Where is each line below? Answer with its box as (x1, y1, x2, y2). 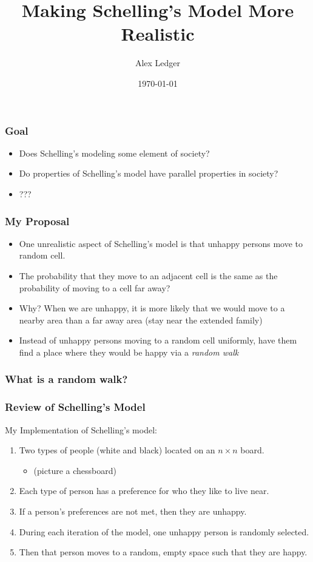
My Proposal (5, 213, 70, 228)
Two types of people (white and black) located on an (19, 444, 215, 456)
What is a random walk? (5, 371, 128, 387)
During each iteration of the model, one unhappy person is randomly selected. (19, 525, 309, 538)
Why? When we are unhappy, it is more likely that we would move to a (19, 302, 285, 314)
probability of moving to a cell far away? (19, 281, 170, 294)
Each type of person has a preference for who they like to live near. (19, 484, 269, 497)
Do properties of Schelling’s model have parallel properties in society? (19, 167, 278, 180)
